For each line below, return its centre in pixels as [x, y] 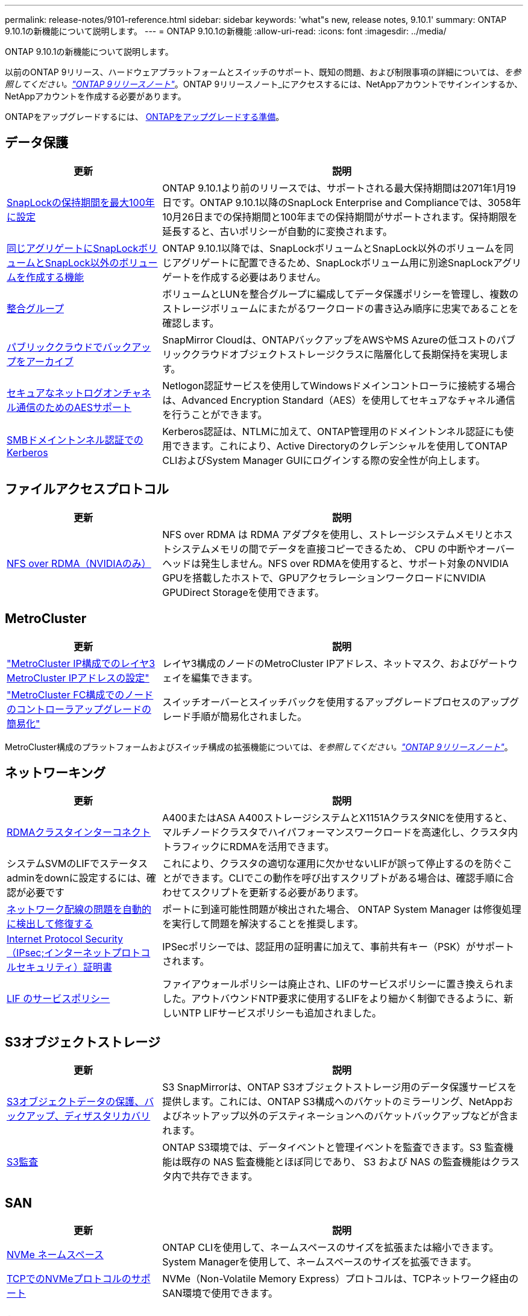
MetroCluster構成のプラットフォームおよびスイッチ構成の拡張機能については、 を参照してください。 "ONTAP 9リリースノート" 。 [259, 747]
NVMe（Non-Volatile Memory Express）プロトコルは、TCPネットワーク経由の [341, 1279]
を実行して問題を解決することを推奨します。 [263, 924]
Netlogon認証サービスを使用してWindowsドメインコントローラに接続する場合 [339, 385]
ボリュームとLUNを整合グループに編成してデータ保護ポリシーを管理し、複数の [341, 294]
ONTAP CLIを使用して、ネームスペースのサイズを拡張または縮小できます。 [331, 1248]
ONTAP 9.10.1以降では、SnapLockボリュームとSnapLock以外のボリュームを [333, 248]
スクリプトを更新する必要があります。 [278, 893]
